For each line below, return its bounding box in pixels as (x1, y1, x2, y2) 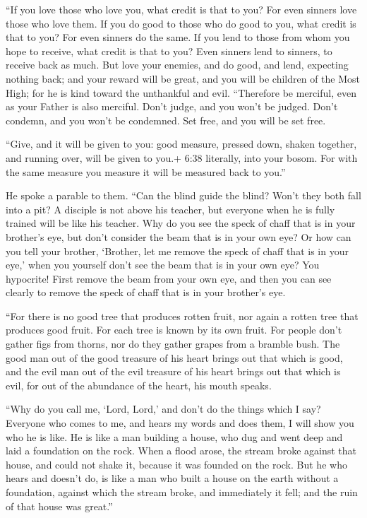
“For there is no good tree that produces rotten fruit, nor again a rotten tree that (6, 308, 359, 323)
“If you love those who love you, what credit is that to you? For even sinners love (6, 2, 357, 16)
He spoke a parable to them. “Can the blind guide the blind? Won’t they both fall (6, 188, 361, 203)
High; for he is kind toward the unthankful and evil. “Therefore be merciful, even (6, 85, 356, 100)
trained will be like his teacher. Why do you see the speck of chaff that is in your (6, 216, 356, 230)
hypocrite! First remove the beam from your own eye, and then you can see (6, 271, 332, 286)
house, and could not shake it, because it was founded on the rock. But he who (6, 457, 347, 471)
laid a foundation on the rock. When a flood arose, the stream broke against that (6, 443, 357, 458)
